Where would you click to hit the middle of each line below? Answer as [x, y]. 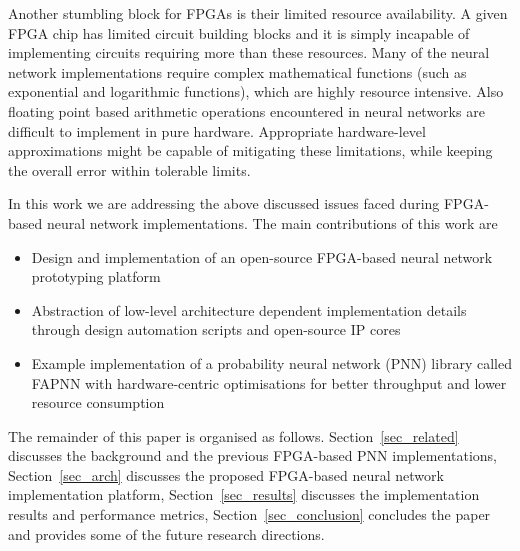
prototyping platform [96, 276]
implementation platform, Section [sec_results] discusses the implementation [244, 494]
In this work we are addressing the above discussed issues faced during [224, 203]
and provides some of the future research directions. [166, 533]
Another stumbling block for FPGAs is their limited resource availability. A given [258, 13]
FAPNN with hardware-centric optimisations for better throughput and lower [269, 382]
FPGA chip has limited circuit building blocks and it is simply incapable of [239, 32]
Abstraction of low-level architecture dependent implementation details [249, 309]
